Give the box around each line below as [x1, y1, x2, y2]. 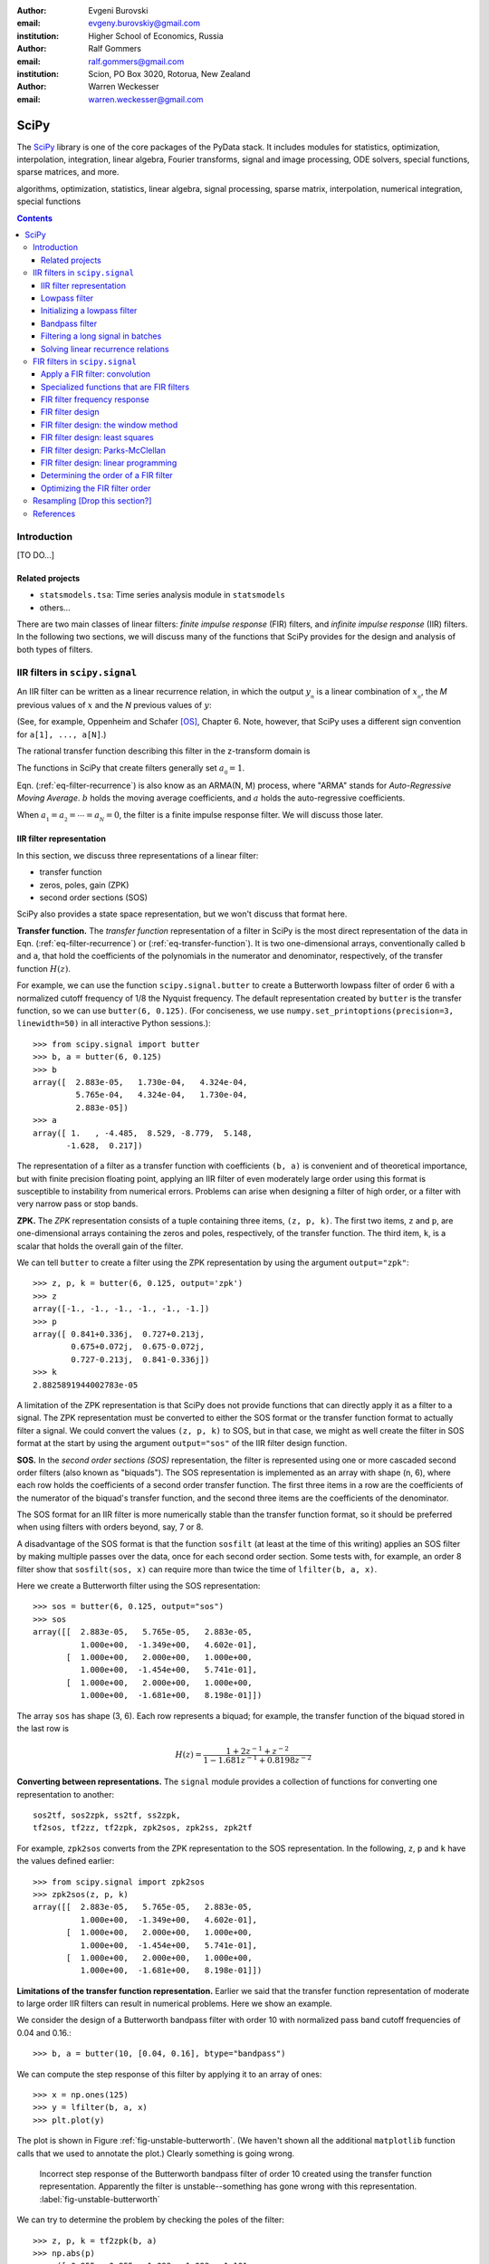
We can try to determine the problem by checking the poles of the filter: [16, 2214, 284, 2225]
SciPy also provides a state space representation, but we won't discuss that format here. [16, 908, 348, 919]
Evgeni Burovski [88, 5, 149, 15]
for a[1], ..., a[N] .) [16, 729, 107, 740]
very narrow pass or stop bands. [16, 1198, 139, 1209]
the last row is [16, 1722, 70, 1733]
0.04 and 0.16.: [16, 2027, 72, 2038]
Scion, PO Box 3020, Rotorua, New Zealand [88, 68, 251, 79]
